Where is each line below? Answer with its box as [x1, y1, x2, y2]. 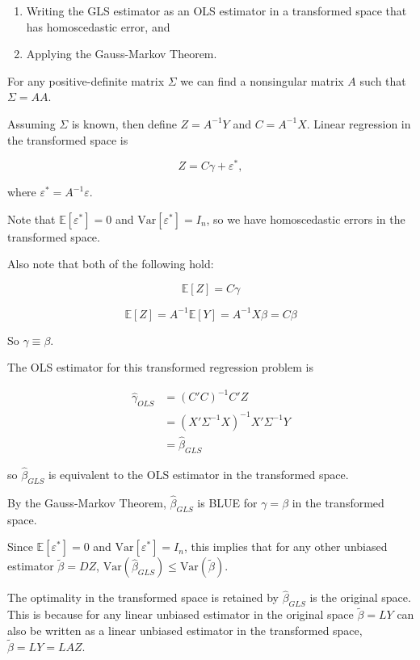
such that [359, 72, 406, 89]
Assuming [7, 115, 56, 132]
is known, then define [71, 115, 177, 132]
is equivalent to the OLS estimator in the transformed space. [48, 465, 349, 482]
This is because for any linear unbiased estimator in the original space [7, 606, 354, 623]
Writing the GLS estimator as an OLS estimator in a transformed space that [26, 2, 407, 19]
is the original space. [309, 589, 411, 606]
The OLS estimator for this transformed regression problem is [7, 359, 313, 376]
